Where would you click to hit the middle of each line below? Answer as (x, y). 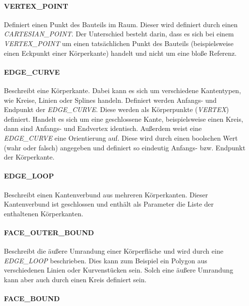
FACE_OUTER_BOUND (49, 232)
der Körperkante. (29, 157)
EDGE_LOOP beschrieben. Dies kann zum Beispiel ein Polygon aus (106, 260)
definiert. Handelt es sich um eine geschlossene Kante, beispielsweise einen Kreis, (124, 119)
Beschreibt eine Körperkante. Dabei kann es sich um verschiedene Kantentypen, (123, 90)
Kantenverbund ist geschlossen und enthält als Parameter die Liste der (109, 204)
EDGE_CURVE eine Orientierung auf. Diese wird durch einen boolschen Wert (121, 137)
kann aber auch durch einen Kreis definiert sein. (75, 279)
